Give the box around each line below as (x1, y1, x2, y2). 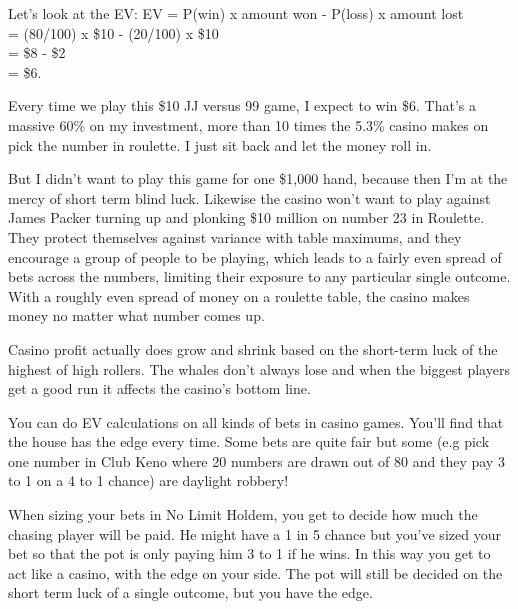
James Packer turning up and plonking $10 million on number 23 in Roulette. (8, 207, 485, 228)
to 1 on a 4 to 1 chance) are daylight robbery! (8, 470, 289, 491)
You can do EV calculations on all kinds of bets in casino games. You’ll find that (8, 411, 504, 432)
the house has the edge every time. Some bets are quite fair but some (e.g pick (8, 431, 490, 452)
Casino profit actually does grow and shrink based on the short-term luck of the (8, 338, 498, 359)
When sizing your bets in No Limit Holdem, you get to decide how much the (8, 504, 478, 525)
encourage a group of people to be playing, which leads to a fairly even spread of (8, 246, 502, 267)
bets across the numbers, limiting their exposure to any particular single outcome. (8, 266, 511, 287)
